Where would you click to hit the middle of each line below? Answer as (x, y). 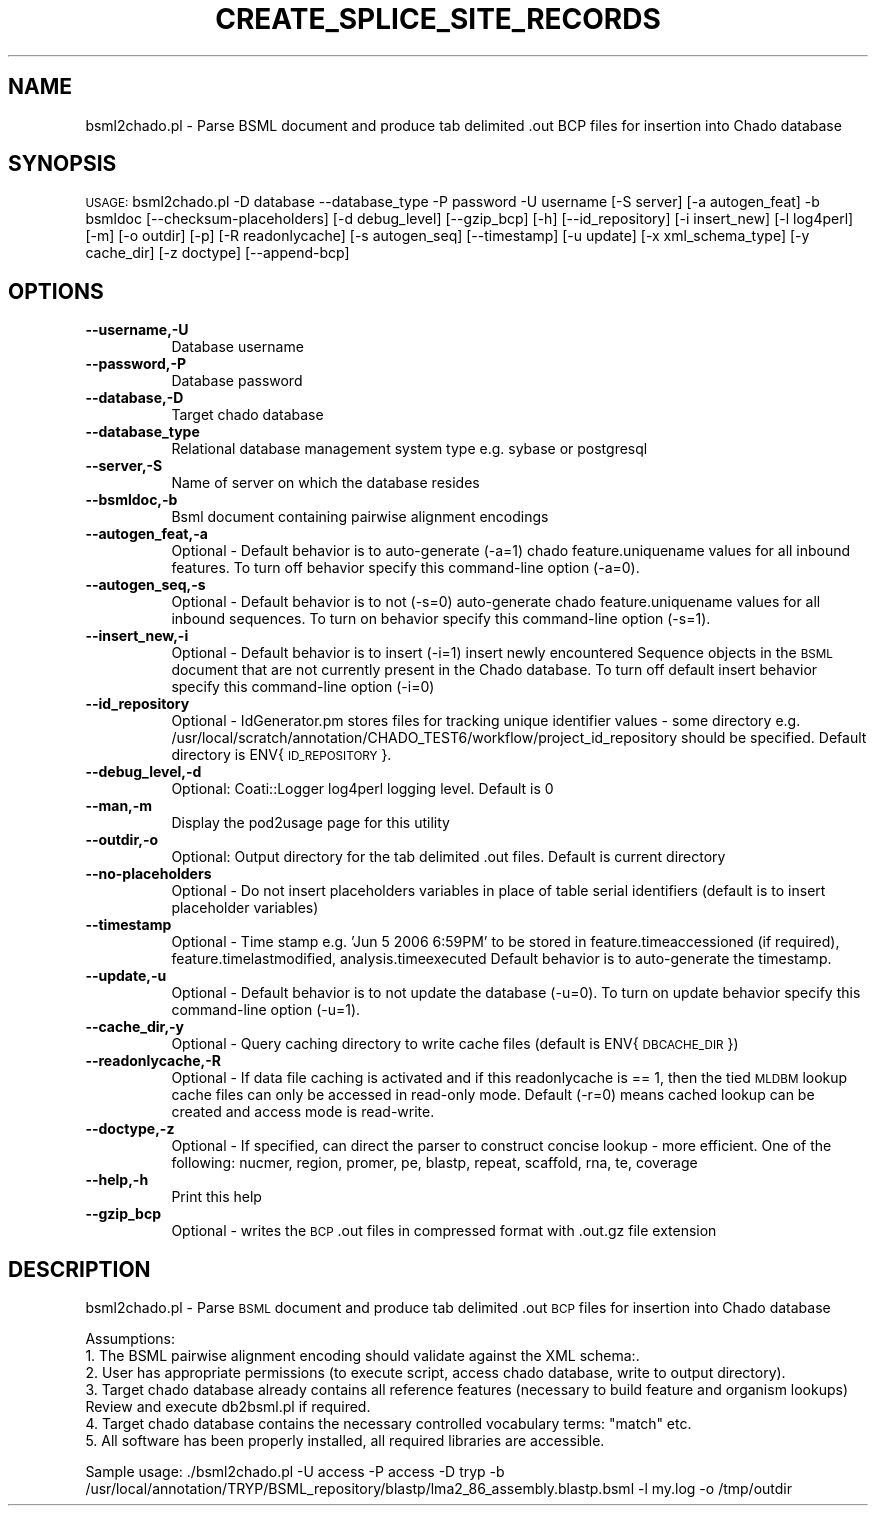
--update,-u (126, 976)
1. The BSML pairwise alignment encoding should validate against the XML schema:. (362, 1356)
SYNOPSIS (62, 164)
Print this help (216, 1197)
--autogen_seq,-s (145, 585)
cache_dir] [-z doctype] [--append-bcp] (217, 253)
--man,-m (119, 806)
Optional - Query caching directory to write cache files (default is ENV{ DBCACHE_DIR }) (455, 1044)
